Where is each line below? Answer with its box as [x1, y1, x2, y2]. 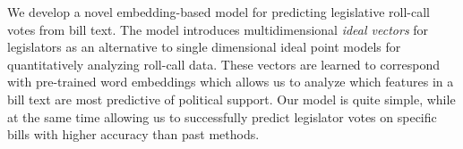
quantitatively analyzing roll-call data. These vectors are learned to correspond [7, 54, 441, 73]
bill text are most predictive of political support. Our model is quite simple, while [7, 89, 456, 108]
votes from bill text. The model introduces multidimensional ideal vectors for [7, 20, 429, 38]
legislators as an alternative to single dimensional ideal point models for [7, 37, 401, 56]
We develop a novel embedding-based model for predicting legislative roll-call [7, 3, 430, 21]
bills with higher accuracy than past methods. [7, 125, 260, 144]
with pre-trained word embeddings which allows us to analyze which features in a [7, 72, 454, 91]
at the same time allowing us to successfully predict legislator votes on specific [7, 107, 437, 126]
